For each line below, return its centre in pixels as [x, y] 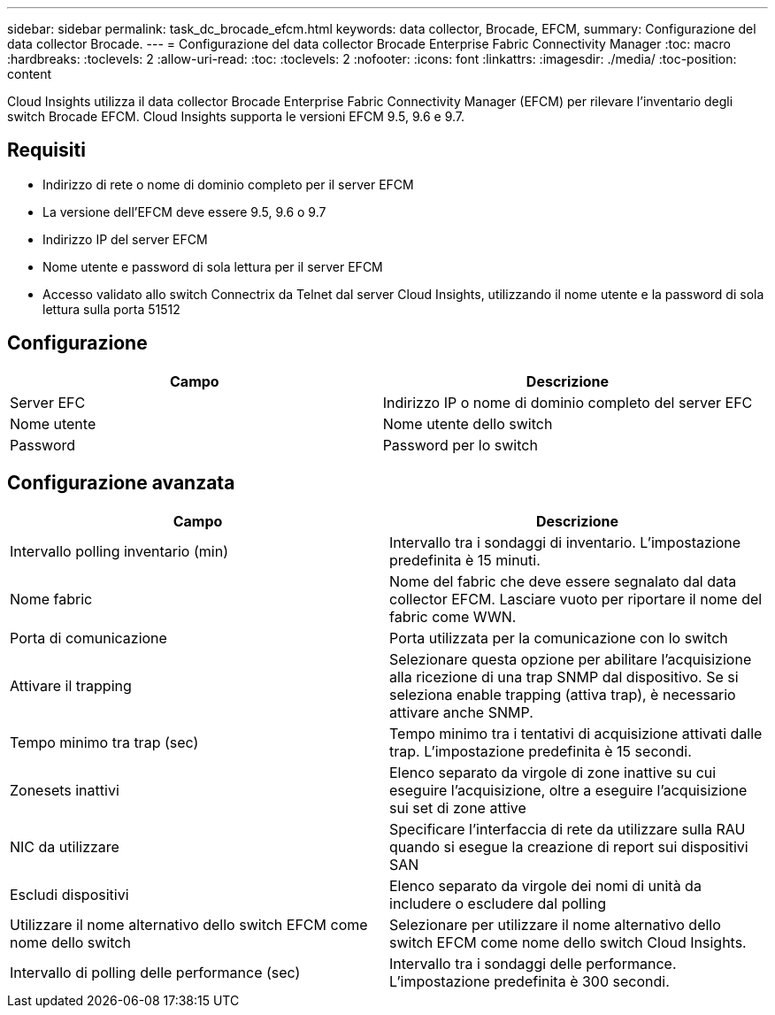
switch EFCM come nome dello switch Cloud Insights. [568, 942]
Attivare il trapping [71, 685]
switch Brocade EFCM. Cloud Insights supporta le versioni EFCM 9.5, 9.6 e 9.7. [236, 116]
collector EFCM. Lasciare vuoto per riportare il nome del [576, 599]
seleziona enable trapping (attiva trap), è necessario [563, 694]
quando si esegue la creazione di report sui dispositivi [569, 846]
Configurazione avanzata [121, 483]
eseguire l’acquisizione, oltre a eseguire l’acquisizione [568, 790]
